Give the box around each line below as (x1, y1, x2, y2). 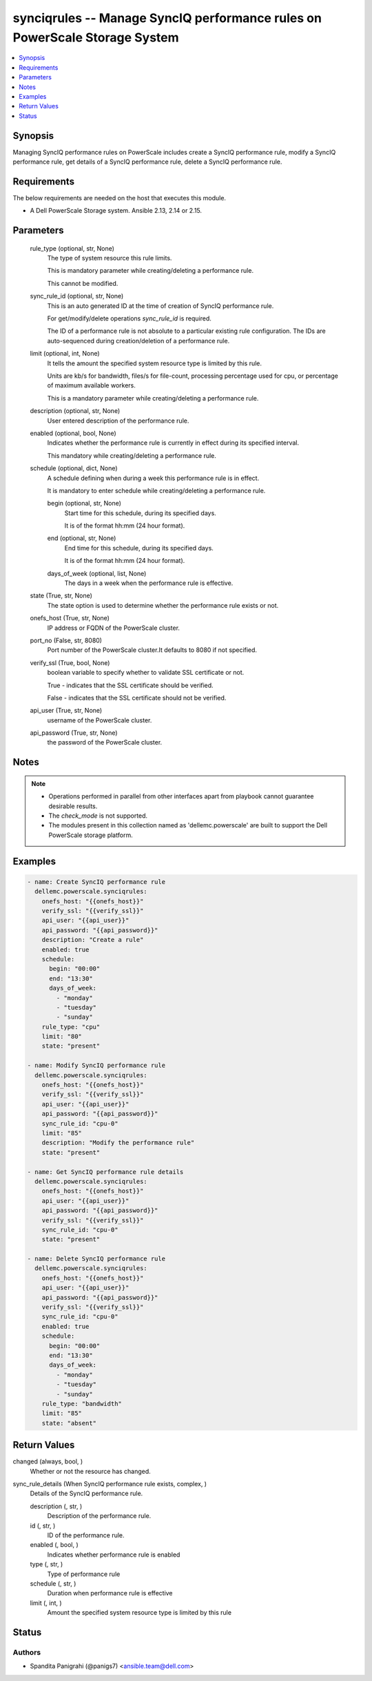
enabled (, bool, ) (30, 1541, 79, 1549)
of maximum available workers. (47, 381, 136, 390)
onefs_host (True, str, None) (30, 614, 110, 622)
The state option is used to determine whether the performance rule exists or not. (47, 601, 279, 609)
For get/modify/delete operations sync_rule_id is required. (47, 314, 211, 323)
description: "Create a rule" (41, 936, 144, 944)
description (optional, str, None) (30, 407, 121, 415)
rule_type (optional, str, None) (30, 244, 115, 252)
